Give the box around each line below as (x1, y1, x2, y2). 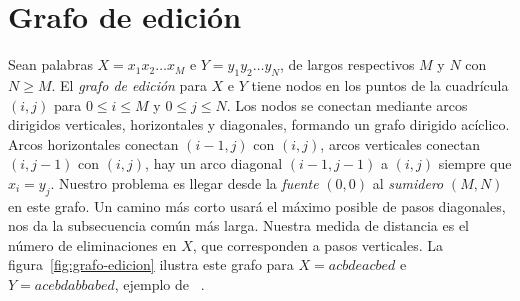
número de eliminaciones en (8, 234, 177, 255)
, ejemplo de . (114, 274, 205, 295)
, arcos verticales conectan (320, 133, 480, 154)
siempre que (438, 153, 512, 174)
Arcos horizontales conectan (8, 133, 179, 154)
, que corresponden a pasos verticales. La (192, 234, 444, 255)
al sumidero (372, 172, 444, 193)
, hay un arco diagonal (145, 153, 283, 174)
